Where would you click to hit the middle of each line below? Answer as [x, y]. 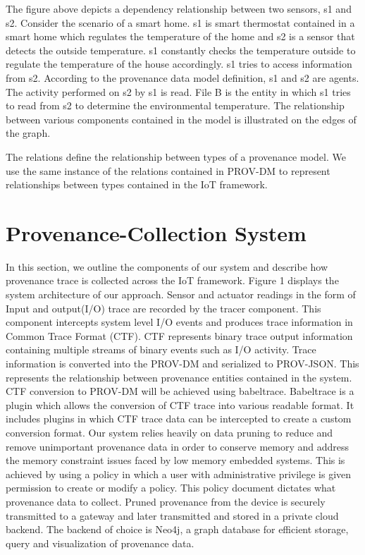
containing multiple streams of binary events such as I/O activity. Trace [161, 349]
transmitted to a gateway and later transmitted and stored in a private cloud [172, 515]
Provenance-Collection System [156, 232]
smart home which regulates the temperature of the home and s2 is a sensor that [180, 36]
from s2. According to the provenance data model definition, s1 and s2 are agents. [182, 77]
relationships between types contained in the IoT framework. [137, 184]
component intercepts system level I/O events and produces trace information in [179, 322]
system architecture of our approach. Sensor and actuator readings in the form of [181, 294]
